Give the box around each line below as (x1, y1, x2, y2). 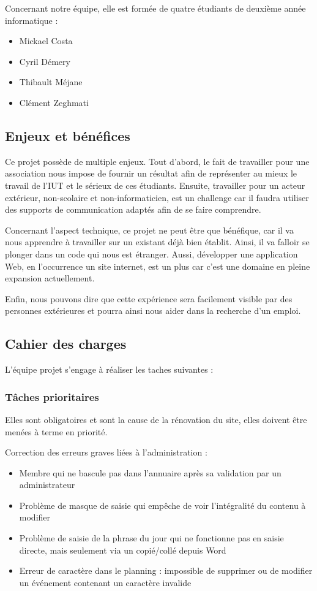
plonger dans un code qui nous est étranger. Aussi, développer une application (5, 247, 298, 260)
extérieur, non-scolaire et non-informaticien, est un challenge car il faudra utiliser (5, 191, 309, 204)
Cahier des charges (5, 334, 127, 353)
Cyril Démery (19, 55, 70, 67)
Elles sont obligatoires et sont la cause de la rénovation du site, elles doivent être (5, 413, 307, 425)
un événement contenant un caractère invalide (19, 576, 192, 589)
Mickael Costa (19, 34, 73, 47)
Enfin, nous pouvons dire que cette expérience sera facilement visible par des (5, 292, 293, 305)
